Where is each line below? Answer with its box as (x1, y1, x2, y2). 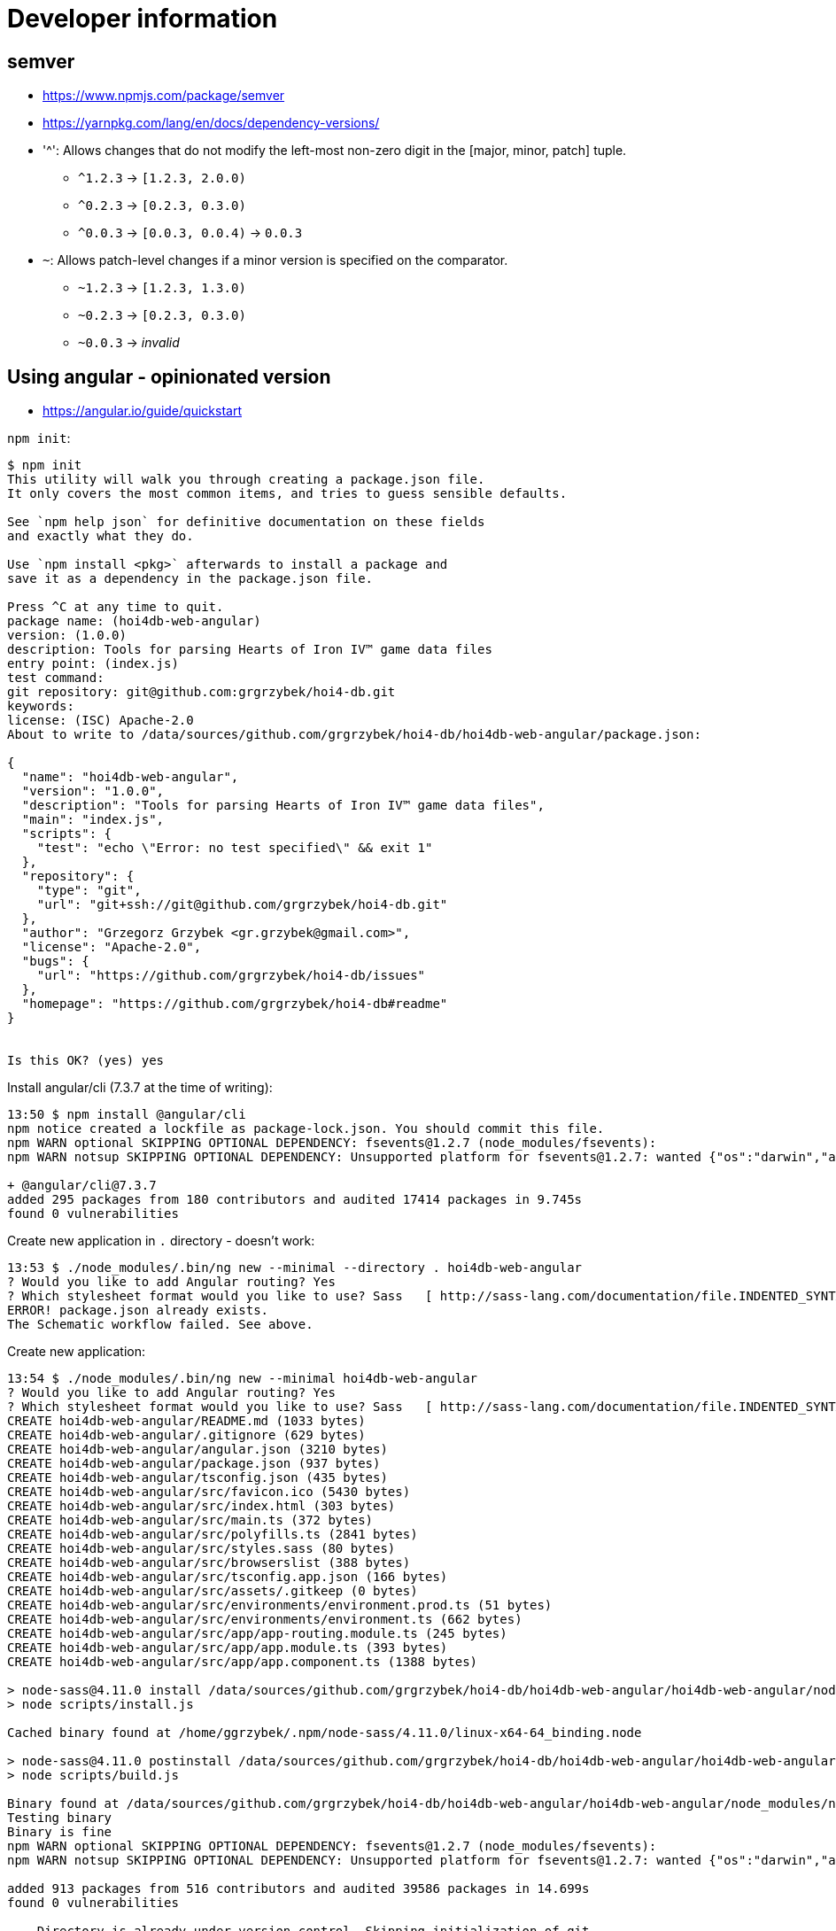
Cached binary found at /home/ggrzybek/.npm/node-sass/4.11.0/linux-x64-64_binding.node (7, 1725, 642, 1741)
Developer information (7, 4, 278, 34)
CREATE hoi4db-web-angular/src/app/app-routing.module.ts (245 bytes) (7, 1626, 507, 1641)
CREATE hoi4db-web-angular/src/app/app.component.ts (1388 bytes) (7, 1655, 478, 1670)
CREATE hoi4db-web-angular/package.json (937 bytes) (7, 1456, 381, 1471)
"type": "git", (36, 883, 142, 898)
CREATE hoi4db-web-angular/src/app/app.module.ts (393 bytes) (7, 1640, 448, 1656)
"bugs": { (21, 954, 89, 969)
